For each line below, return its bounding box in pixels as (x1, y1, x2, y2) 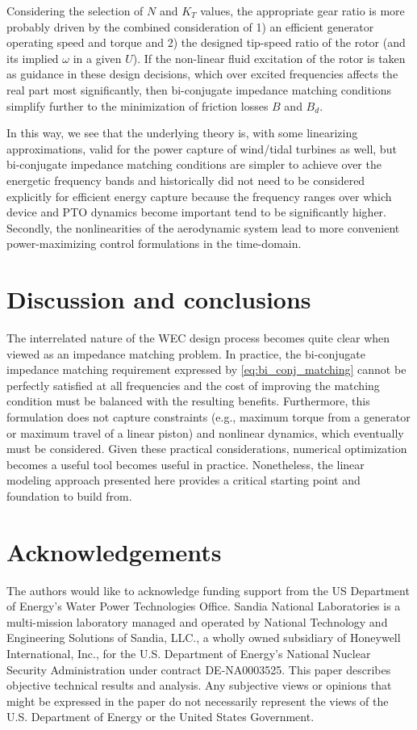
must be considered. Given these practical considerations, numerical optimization (6, 440, 407, 457)
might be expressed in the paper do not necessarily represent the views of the (6, 692, 389, 709)
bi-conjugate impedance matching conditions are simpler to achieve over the (6, 156, 382, 173)
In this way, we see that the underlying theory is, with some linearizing (6, 124, 358, 141)
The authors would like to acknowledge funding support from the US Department (6, 581, 410, 598)
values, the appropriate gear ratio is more (200, 2, 405, 19)
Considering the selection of (6, 2, 144, 19)
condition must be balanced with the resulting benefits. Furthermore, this (6, 392, 370, 409)
